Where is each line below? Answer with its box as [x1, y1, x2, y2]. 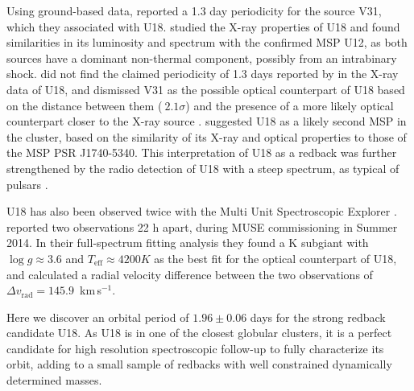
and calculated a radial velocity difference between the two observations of [6, 265, 373, 282]
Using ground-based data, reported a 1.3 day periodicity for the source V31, [6, 2, 382, 19]
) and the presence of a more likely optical [185, 97, 394, 113]
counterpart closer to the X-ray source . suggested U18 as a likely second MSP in [6, 113, 407, 130]
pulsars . [6, 175, 48, 192]
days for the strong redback [250, 308, 386, 325]
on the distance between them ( [6, 97, 163, 113]
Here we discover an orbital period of [6, 308, 189, 325]
